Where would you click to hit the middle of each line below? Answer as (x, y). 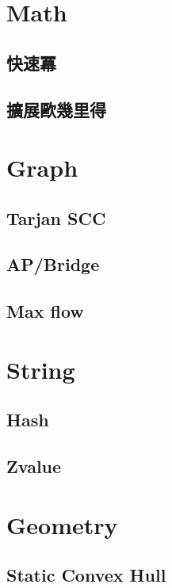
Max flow (45, 311)
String (41, 369)
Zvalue (34, 466)
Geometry (62, 524)
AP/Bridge (53, 264)
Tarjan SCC (56, 218)
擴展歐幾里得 (56, 109)
